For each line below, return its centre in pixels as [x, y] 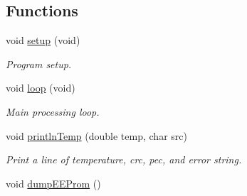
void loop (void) [41, 88]
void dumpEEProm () [53, 183]
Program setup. [39, 64]
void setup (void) [43, 40]
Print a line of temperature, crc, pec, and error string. [124, 159]
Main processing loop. [53, 111]
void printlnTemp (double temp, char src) [96, 135]
